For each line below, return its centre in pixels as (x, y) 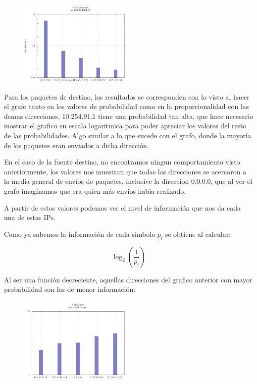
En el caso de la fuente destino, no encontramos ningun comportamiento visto (122, 162)
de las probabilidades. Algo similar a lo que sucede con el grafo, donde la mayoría (128, 135)
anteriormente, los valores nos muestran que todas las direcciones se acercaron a (125, 171)
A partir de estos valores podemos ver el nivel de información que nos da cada (123, 207)
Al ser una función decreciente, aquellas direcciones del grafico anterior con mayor (128, 279)
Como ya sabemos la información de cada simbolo (80, 234)
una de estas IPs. (30, 217)
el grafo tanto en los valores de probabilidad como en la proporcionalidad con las (127, 106)
